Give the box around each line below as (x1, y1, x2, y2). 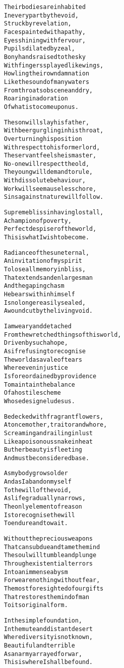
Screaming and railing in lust (4, 429, 93, 437)
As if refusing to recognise (4, 347, 86, 355)
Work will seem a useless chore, (4, 185, 97, 192)
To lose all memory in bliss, (4, 266, 86, 273)
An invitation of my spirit (4, 257, 82, 265)
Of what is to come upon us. (4, 103, 79, 110)
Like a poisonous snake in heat (4, 438, 93, 445)
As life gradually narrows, (4, 495, 86, 502)
